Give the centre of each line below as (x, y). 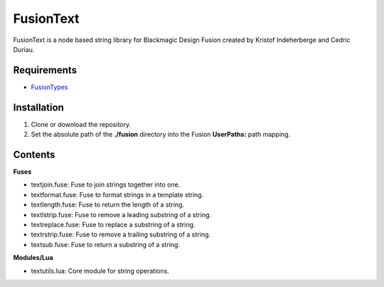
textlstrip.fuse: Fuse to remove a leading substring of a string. (121, 214)
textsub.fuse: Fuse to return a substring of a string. (106, 244)
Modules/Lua (33, 258)
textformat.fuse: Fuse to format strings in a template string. (117, 194)
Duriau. (24, 49)
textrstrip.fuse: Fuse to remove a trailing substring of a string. (121, 234)
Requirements (45, 70)
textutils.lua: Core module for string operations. (100, 271)
